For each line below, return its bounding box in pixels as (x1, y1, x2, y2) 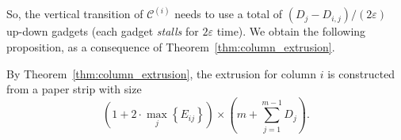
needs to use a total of (174, 6, 283, 22)
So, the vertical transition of (6, 6, 143, 22)
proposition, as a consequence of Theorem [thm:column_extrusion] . (6, 39, 335, 55)
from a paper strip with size (6, 81, 142, 97)
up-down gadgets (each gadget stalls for (6, 23, 199, 40)
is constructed (327, 65, 395, 81)
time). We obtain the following (216, 23, 366, 40)
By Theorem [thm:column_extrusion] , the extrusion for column (6, 65, 317, 81)
